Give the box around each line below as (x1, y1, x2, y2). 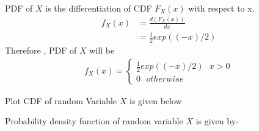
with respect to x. (188, 2, 255, 14)
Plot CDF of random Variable (5, 94, 117, 107)
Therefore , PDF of (5, 44, 77, 57)
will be (89, 44, 115, 57)
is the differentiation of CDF (45, 2, 152, 14)
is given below (129, 94, 182, 107)
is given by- (195, 115, 239, 127)
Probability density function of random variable (5, 115, 183, 127)
